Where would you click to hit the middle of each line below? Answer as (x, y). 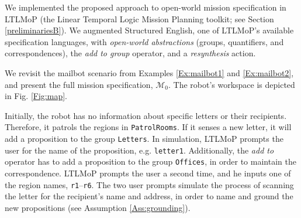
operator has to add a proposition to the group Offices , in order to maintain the (150, 161)
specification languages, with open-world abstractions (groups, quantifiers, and (144, 41)
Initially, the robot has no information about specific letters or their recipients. (146, 115)
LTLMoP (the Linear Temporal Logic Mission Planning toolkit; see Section (139, 18)
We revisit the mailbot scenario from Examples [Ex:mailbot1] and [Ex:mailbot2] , (149, 72)
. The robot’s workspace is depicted (231, 84)
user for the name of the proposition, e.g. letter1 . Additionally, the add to (139, 150)
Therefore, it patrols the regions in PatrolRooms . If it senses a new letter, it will (148, 127)
